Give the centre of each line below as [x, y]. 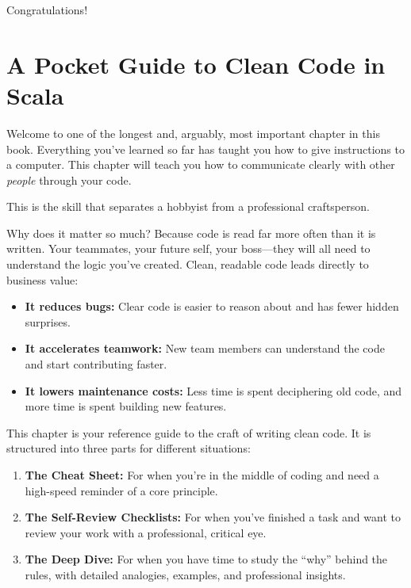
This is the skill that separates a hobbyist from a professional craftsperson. [188, 206]
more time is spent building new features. [126, 406]
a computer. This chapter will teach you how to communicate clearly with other [201, 164]
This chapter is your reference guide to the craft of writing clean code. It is [189, 432]
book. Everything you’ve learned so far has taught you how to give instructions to [205, 149]
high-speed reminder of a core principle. [121, 490]
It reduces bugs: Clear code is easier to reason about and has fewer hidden [212, 306]
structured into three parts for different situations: [129, 448]
